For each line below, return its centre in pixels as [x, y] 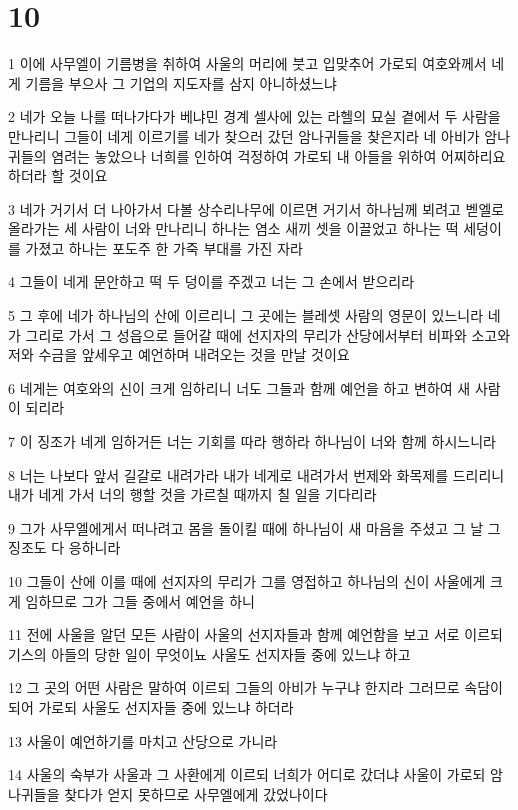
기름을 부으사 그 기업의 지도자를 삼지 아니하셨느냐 [181, 82]
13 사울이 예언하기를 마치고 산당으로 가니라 [143, 740]
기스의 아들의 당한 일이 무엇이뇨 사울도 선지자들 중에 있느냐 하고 [209, 653]
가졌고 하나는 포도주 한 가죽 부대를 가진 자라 [164, 247]
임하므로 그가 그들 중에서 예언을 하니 [140, 600]
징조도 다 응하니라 [64, 547]
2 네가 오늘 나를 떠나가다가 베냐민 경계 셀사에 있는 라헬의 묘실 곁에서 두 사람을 [254, 116]
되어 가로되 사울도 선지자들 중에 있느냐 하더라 [151, 706]
